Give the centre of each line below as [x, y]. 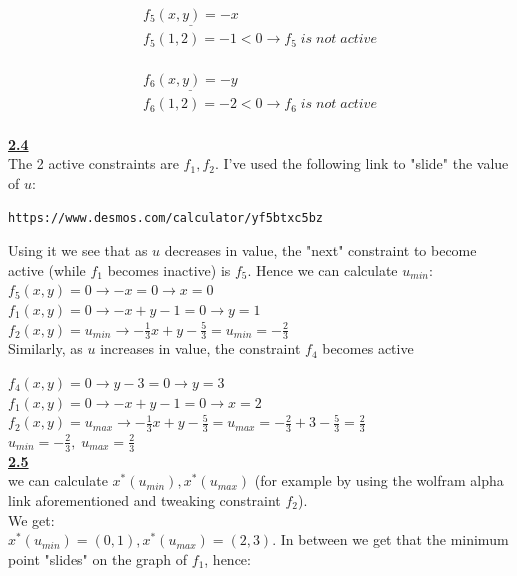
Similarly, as [45, 348]
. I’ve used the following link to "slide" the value [361, 163]
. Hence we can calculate [322, 269]
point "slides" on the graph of [98, 558]
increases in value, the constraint [200, 348]
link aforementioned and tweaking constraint [144, 499]
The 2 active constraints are [93, 163]
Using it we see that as [78, 250]
